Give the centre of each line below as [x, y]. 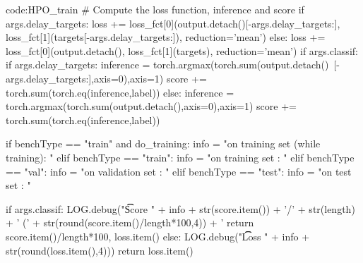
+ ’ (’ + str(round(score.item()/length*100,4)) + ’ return [130, 222]
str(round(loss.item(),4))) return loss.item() [100, 250]
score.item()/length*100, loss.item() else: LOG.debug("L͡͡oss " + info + [158, 236]
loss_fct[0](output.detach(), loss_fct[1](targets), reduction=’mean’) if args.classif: [182, 50]
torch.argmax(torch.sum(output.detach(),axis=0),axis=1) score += [151, 106]
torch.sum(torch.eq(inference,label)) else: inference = [120, 92]
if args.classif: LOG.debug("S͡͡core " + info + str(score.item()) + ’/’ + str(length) [180, 208]
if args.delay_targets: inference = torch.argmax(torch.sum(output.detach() [167, 65]
